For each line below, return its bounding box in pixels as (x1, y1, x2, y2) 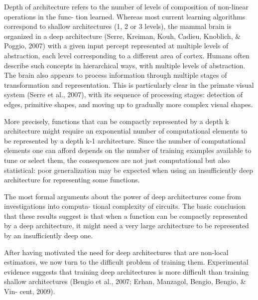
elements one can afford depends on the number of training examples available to (4, 145, 252, 155)
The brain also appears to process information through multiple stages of (4, 70, 227, 80)
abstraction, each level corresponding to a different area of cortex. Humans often (4, 50, 250, 60)
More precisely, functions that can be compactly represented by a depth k (4, 116, 229, 126)
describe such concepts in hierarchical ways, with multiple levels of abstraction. (4, 60, 246, 70)
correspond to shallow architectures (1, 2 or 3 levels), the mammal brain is (4, 21, 232, 31)
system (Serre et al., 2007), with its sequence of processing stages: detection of (4, 89, 243, 100)
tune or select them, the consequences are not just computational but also (4, 154, 230, 165)
